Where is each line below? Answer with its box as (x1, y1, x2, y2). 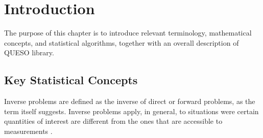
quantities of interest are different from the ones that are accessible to (4, 116, 223, 126)
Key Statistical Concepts (4, 72, 138, 88)
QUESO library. (4, 47, 54, 58)
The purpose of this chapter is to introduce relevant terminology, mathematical (4, 27, 252, 38)
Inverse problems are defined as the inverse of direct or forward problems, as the (4, 96, 255, 107)
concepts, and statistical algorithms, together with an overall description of (4, 37, 239, 48)
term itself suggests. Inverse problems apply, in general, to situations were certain (4, 106, 259, 116)
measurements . (4, 125, 53, 136)
